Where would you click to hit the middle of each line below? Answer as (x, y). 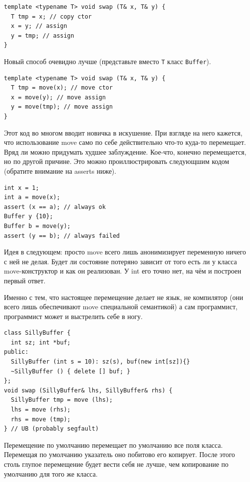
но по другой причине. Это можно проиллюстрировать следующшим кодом (117, 161)
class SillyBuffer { (37, 333)
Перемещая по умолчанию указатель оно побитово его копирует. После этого (120, 454)
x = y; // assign (39, 26)
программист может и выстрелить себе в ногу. (73, 316)
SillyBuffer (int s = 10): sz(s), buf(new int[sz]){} (100, 362)
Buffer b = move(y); (37, 226)
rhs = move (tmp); (41, 419)
